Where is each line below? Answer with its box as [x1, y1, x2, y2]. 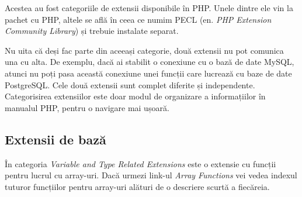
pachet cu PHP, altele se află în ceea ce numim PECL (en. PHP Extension [5, 13, 272, 25]
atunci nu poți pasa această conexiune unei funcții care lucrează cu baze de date [5, 67, 292, 79]
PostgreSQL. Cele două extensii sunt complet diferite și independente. [5, 78, 255, 91]
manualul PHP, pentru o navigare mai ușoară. [5, 101, 169, 113]
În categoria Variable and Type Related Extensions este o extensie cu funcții [5, 157, 276, 170]
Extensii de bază [5, 130, 106, 148]
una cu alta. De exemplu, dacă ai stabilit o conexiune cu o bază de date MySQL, [5, 56, 294, 68]
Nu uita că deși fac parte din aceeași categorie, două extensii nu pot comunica [5, 44, 284, 56]
